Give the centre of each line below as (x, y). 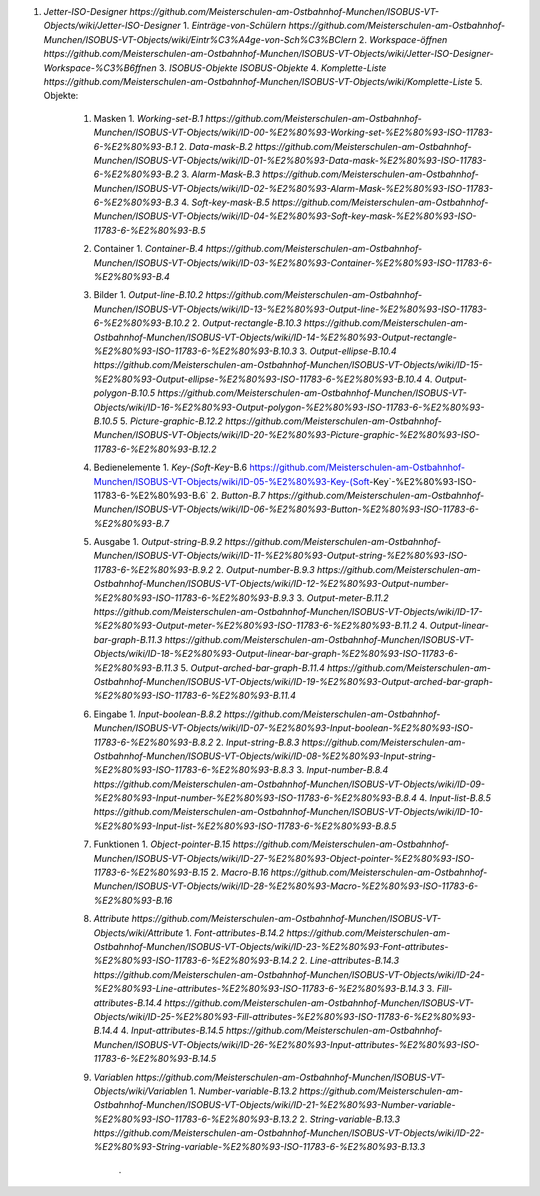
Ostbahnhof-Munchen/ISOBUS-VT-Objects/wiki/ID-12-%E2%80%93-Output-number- (271, 584)
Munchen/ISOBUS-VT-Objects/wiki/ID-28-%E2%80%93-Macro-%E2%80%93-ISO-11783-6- (286, 886)
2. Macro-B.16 (239, 872)
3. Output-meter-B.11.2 (342, 597)
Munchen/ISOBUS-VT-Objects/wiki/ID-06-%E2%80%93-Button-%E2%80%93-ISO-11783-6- (286, 509)
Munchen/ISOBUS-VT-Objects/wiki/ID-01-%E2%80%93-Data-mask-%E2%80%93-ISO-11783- (290, 160)
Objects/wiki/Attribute (138, 932)
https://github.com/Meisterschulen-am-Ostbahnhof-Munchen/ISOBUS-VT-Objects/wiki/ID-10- (288, 812)
